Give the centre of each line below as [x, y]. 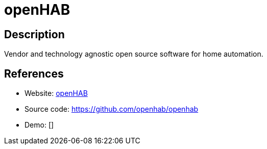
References [34, 73]
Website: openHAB [56, 93]
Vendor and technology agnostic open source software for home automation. [134, 54]
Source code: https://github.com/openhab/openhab [112, 109]
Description [34, 34]
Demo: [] [39, 125]
